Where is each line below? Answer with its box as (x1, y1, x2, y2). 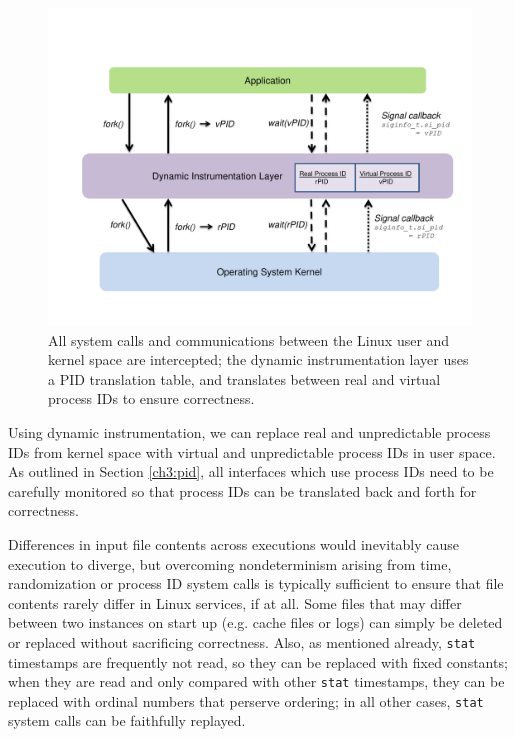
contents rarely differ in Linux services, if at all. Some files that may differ (8, 592, 462, 613)
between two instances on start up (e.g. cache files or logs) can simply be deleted (8, 612, 503, 633)
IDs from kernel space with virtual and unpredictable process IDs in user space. (8, 441, 496, 462)
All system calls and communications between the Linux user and (48, 329, 450, 350)
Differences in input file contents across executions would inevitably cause (8, 533, 460, 554)
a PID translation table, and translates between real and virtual (48, 368, 441, 389)
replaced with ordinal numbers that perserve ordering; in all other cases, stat (8, 690, 484, 711)
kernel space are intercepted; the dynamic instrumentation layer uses (48, 349, 469, 370)
